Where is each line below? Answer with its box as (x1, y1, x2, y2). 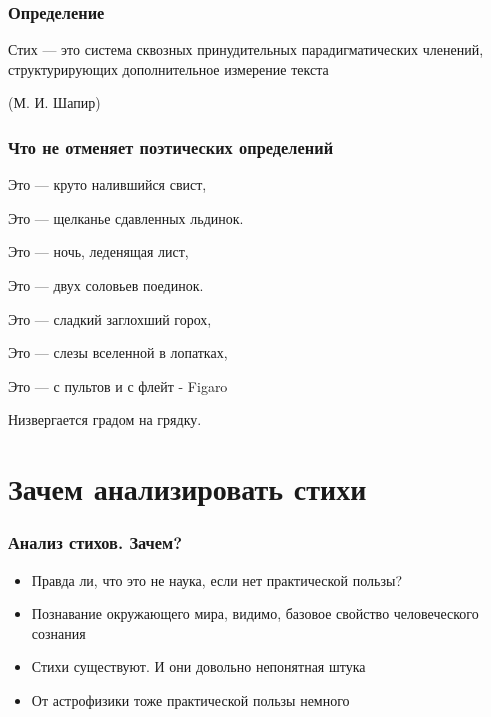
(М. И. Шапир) (8, 92, 101, 113)
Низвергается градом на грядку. (8, 409, 202, 430)
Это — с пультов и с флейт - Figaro (8, 375, 228, 396)
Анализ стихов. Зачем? (8, 530, 183, 555)
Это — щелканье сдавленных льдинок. (8, 207, 244, 228)
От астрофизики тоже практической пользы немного (31, 689, 350, 710)
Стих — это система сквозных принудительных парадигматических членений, (8, 39, 484, 60)
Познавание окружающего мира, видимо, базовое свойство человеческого (31, 603, 479, 624)
